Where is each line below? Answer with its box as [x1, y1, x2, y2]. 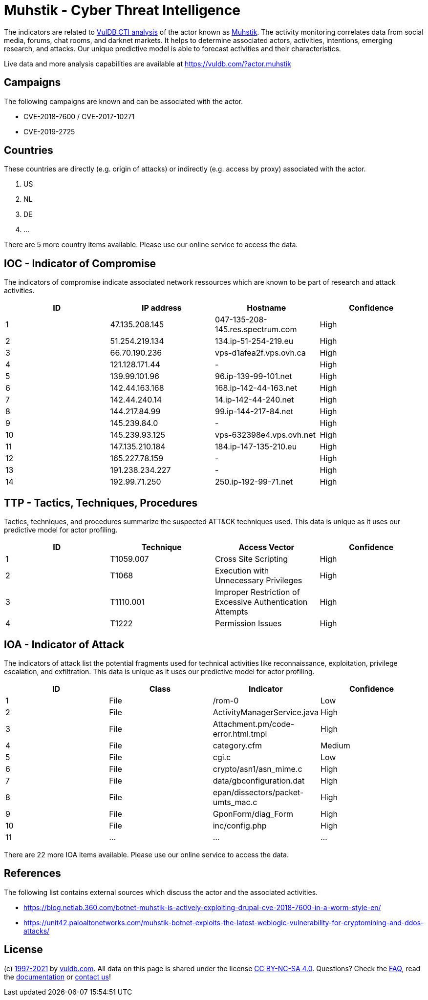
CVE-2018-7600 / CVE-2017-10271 [23, 112, 135, 121]
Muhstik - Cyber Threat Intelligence [4, 2, 240, 19]
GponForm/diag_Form [213, 809, 293, 819]
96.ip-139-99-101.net [215, 371, 292, 382]
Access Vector [238, 542, 295, 553]
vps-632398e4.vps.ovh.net [215, 430, 316, 440]
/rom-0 [213, 695, 239, 705]
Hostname [247, 303, 286, 313]
